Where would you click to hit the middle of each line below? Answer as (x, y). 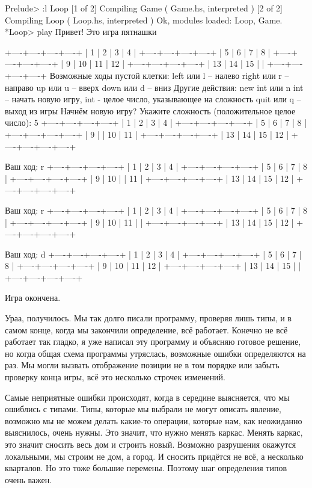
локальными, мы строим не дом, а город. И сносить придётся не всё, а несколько (154, 456)
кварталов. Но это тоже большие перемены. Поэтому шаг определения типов (146, 468)
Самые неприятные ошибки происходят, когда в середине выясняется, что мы (147, 397)
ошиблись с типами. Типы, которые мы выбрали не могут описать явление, (143, 409)
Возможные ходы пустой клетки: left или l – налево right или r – (169, 75)
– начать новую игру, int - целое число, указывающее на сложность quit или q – (153, 99)
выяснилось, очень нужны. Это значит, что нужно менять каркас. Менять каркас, (154, 432)
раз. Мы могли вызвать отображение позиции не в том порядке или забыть (142, 365)
